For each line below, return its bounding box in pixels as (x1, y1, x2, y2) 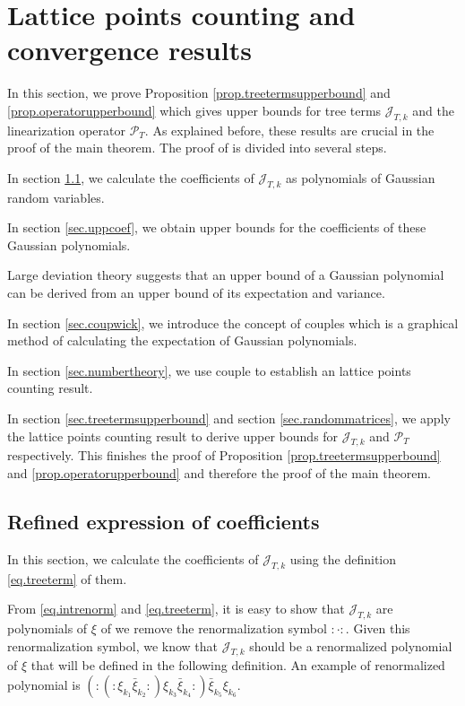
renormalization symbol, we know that (7, 636, 219, 655)
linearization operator (7, 120, 125, 139)
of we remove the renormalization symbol (100, 619, 327, 637)
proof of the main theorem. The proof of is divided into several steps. (7, 138, 387, 157)
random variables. (7, 187, 105, 206)
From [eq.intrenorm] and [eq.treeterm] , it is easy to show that (7, 599, 345, 618)
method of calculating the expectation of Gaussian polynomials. (7, 331, 357, 350)
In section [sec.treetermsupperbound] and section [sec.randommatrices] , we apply (7, 409, 451, 428)
